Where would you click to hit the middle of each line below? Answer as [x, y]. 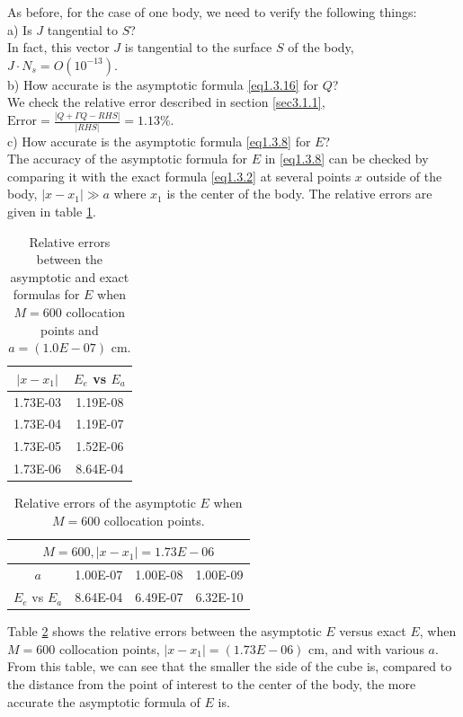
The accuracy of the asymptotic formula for [127, 159]
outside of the [404, 176]
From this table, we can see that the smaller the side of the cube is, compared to [230, 666]
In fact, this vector [58, 47]
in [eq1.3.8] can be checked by [347, 159]
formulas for [46, 294]
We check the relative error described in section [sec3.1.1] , [166, 102]
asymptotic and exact [70, 276]
